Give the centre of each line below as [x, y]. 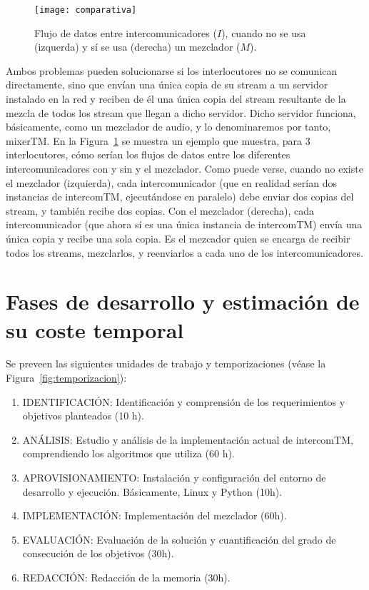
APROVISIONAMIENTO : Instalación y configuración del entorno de [174, 478]
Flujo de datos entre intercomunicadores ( [126, 32]
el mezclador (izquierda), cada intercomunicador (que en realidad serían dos [171, 182]
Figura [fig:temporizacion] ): [66, 378]
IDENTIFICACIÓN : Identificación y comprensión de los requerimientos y [184, 401]
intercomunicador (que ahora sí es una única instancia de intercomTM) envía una [184, 224]
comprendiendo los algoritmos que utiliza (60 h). [128, 453]
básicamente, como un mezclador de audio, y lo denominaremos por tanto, [168, 127]
